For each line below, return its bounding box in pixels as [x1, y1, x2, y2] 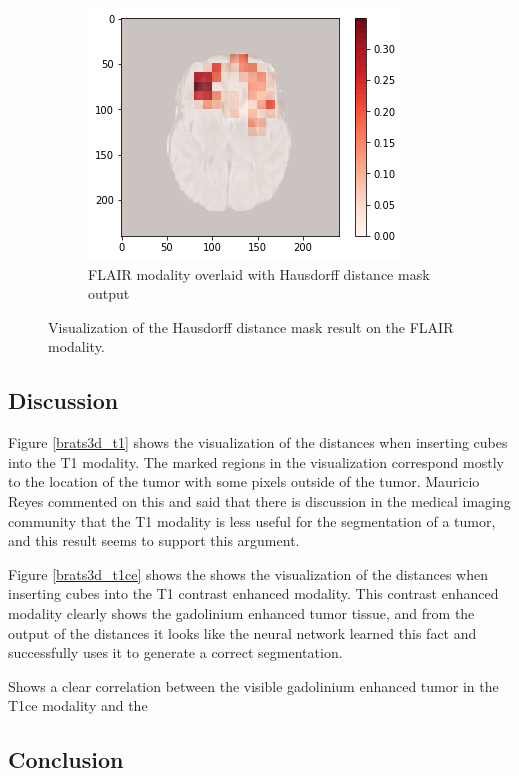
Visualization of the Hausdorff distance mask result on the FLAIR [48, 316, 454, 337]
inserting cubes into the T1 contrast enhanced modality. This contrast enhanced [8, 583, 499, 604]
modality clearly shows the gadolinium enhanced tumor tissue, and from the [8, 602, 475, 623]
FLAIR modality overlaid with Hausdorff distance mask [88, 263, 430, 284]
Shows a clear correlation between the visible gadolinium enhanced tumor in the [8, 675, 499, 696]
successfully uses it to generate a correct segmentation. [8, 642, 343, 663]
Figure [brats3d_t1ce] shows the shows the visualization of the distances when [8, 563, 488, 584]
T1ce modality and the [8, 695, 148, 716]
